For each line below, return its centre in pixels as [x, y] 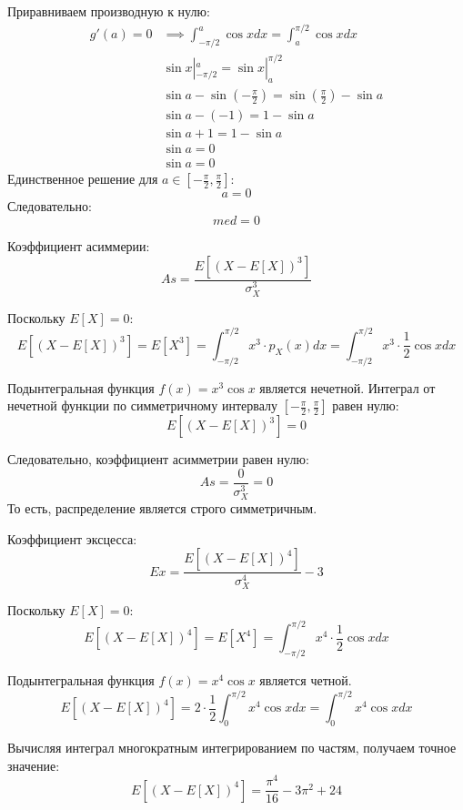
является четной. [306, 680]
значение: [34, 765]
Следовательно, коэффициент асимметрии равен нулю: [158, 459]
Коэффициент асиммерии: [79, 246]
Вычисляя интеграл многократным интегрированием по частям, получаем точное [232, 747]
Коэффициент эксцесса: [72, 538]
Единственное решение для [83, 179]
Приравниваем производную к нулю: [109, 11]
